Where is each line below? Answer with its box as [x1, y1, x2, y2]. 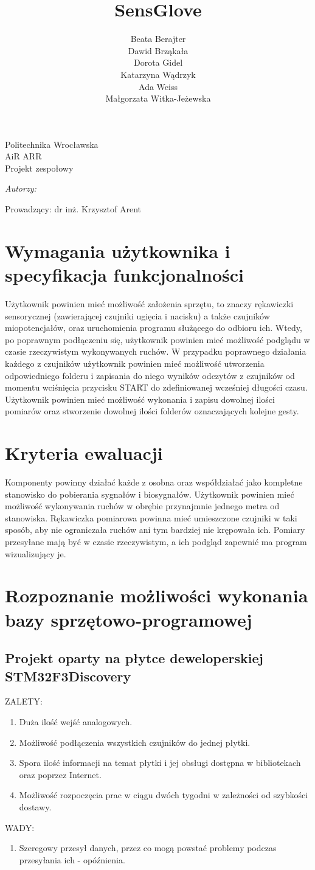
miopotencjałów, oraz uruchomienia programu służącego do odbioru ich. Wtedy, [5, 321, 302, 334]
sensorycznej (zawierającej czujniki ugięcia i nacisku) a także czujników [5, 309, 270, 322]
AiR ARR [5, 150, 42, 162]
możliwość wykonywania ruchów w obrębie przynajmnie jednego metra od [5, 499, 280, 512]
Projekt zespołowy [5, 161, 74, 174]
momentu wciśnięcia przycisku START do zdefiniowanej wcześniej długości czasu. [5, 381, 308, 394]
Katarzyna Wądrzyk [120, 68, 196, 80]
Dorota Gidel [133, 56, 183, 69]
